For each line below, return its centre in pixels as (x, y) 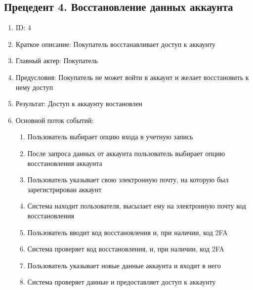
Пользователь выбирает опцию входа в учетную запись (110, 137)
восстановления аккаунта (65, 163)
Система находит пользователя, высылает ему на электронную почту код (137, 206)
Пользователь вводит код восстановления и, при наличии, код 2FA (127, 232)
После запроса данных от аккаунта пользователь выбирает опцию (126, 153)
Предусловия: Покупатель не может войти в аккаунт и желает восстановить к (132, 77)
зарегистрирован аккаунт (64, 189)
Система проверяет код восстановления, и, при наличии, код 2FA (126, 249)
